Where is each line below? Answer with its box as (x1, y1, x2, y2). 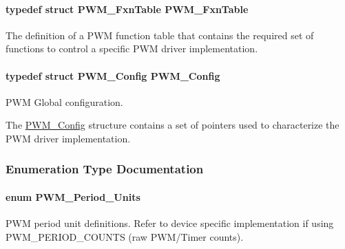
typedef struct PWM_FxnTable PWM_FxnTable (6, 1, 249, 16)
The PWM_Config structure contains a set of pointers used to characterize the (6, 118, 339, 132)
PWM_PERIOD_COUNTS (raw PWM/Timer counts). (6, 229, 244, 243)
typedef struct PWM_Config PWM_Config (6, 68, 220, 83)
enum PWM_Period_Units (6, 190, 140, 204)
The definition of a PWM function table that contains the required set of (6, 28, 314, 42)
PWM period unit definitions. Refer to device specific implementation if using (6, 216, 334, 230)
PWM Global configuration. (6, 94, 123, 109)
